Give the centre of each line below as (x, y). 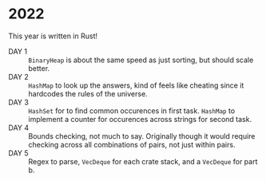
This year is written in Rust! (53, 36)
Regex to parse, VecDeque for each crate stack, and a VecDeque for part (143, 161)
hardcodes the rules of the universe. (88, 93)
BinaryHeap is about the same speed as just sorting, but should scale (141, 60)
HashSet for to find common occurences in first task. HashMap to (132, 110)
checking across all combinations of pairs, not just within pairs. (132, 144)
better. (39, 68)
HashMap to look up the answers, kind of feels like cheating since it (136, 85)
